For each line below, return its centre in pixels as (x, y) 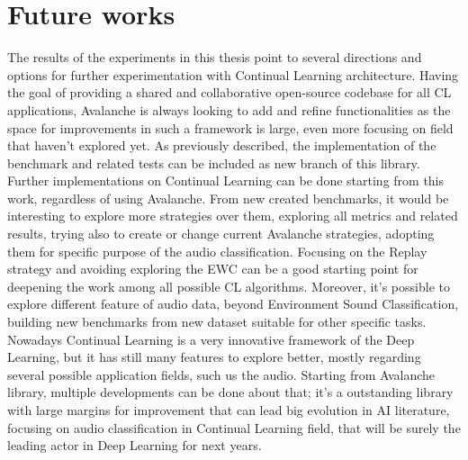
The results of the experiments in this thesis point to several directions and (215, 57)
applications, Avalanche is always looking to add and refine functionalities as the (229, 109)
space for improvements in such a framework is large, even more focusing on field (230, 127)
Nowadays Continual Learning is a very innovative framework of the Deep (211, 339)
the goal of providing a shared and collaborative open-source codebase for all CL (229, 92)
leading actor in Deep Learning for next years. (135, 445)
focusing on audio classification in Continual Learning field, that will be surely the (234, 427)
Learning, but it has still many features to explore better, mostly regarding (214, 357)
